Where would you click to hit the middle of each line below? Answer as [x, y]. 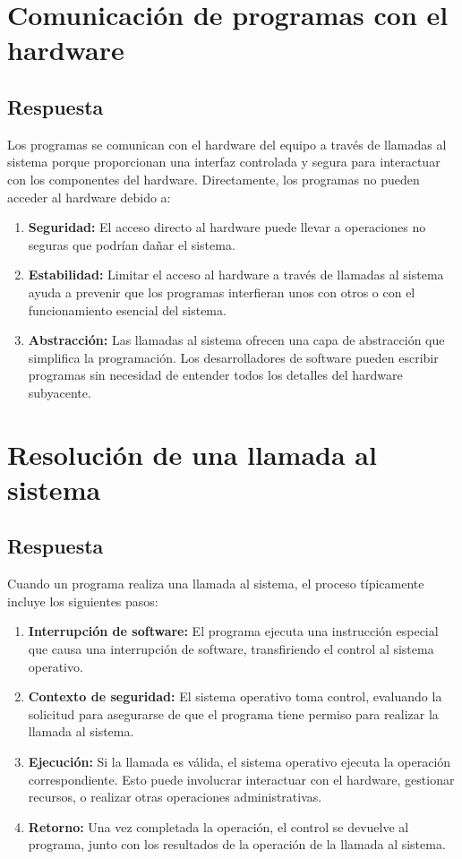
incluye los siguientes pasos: [83, 601]
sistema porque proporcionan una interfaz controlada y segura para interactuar [224, 162]
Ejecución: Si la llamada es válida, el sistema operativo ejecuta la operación [240, 761]
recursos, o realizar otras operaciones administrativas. [175, 797]
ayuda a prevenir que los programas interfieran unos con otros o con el [222, 292]
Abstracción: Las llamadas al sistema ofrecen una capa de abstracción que [236, 340]
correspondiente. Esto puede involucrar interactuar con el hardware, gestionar [241, 779]
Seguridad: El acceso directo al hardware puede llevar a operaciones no [227, 227]
